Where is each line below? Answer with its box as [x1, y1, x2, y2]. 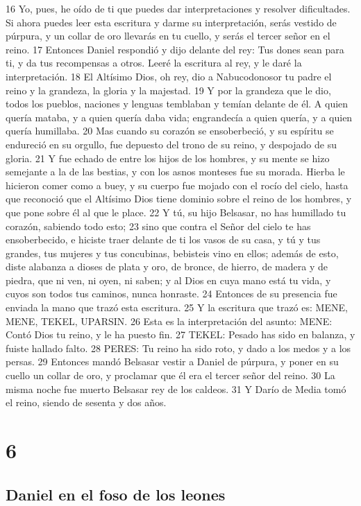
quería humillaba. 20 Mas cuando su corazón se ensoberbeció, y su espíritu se [6, 123, 334, 138]
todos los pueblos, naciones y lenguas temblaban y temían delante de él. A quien [6, 96, 349, 111]
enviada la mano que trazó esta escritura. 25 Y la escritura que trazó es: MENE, [6, 300, 348, 315]
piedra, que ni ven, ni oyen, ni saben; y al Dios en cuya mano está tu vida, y [6, 272, 331, 287]
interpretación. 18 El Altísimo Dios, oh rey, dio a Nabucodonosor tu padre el [6, 69, 332, 83]
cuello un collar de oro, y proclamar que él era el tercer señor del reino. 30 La [6, 368, 335, 383]
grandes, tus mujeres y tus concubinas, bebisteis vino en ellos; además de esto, [6, 245, 339, 260]
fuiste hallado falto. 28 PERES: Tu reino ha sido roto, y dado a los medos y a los [6, 340, 351, 355]
